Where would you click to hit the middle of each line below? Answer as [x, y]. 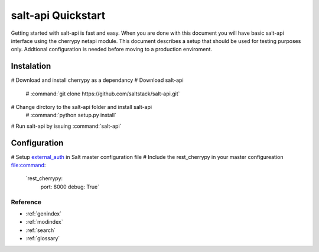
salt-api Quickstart [58, 15]
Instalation [31, 66]
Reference [26, 202]
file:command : [28, 165]
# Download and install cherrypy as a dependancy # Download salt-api [97, 80]
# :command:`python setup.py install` [71, 115]
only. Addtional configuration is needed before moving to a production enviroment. [112, 49]
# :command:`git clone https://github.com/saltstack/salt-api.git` [103, 94]
